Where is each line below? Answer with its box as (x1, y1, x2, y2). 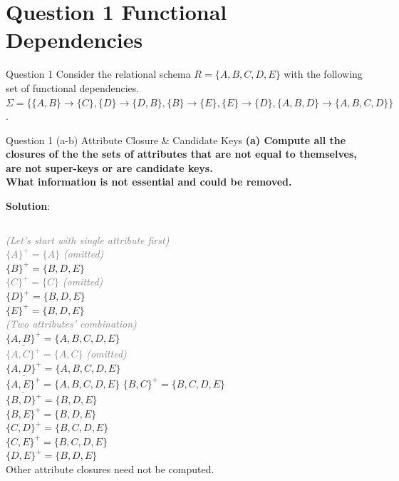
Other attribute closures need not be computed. (6, 462, 214, 477)
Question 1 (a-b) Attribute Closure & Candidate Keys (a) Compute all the (6, 132, 346, 147)
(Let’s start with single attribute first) (6, 232, 170, 247)
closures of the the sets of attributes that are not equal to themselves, (6, 146, 357, 161)
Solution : (6, 198, 51, 213)
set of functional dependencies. (6, 80, 140, 95)
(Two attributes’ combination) (6, 316, 137, 331)
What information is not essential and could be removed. (6, 174, 292, 189)
